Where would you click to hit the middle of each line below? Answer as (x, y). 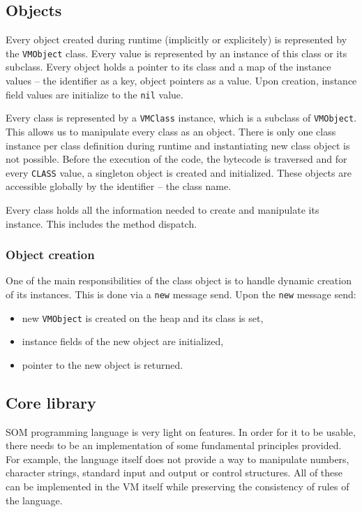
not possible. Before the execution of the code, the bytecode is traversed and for (176, 159)
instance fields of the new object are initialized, (123, 341)
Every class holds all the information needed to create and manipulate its (163, 209)
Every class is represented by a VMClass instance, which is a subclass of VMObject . (181, 118)
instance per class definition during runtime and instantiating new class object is (178, 145)
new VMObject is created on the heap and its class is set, (143, 317)
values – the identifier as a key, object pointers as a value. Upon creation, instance (181, 81)
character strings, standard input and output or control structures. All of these (174, 473)
